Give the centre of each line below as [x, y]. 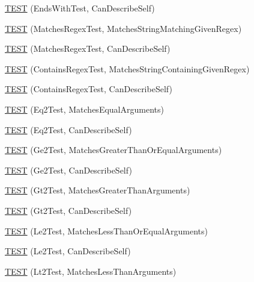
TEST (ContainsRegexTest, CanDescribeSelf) [89, 89]
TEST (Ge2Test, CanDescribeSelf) [68, 170]
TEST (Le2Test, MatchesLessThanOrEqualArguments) [107, 230]
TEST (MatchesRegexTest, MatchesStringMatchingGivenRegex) [123, 28]
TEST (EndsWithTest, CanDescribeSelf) [80, 8]
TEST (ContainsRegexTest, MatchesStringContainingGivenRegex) [127, 68]
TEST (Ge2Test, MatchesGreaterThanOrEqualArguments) [113, 150]
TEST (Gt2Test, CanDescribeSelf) [68, 210]
